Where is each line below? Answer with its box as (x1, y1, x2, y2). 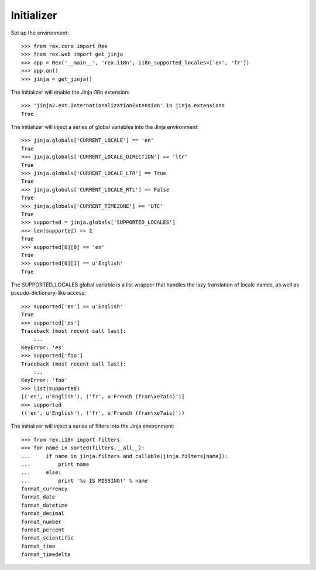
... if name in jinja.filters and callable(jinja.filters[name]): (21, 453, 228, 459)
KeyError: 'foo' (21, 377, 68, 384)
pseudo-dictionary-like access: (11, 289, 86, 296)
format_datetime (21, 501, 68, 508)
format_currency (21, 486, 68, 492)
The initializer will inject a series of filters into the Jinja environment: (11, 422, 175, 430)
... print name (21, 460, 90, 467)
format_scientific (21, 535, 74, 541)
